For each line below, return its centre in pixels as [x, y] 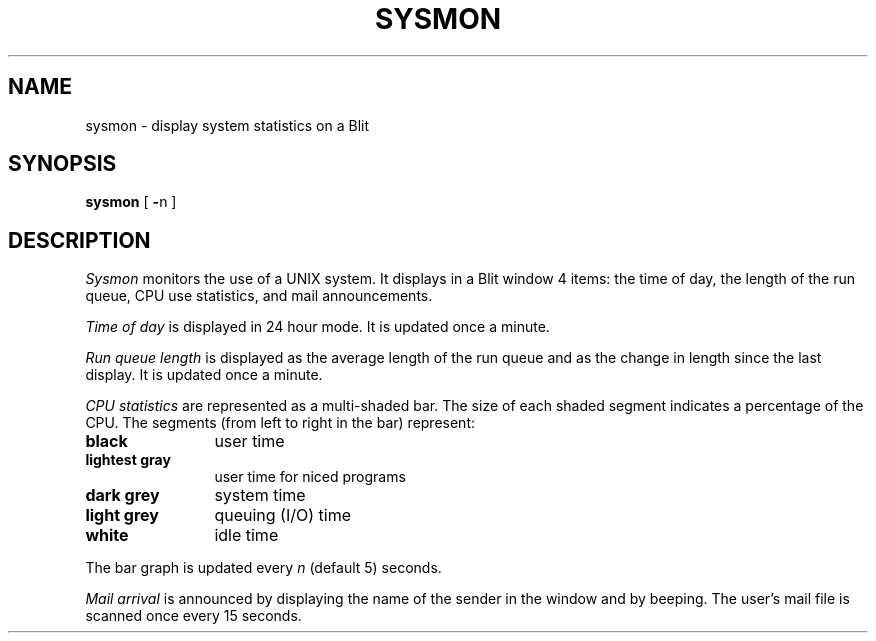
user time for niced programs [310, 477]
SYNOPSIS [62, 164]
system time [260, 495]
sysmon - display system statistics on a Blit [227, 125]
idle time [246, 535]
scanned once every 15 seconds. [193, 616]
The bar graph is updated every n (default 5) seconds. [263, 568]
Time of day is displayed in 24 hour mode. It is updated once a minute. [317, 327]
